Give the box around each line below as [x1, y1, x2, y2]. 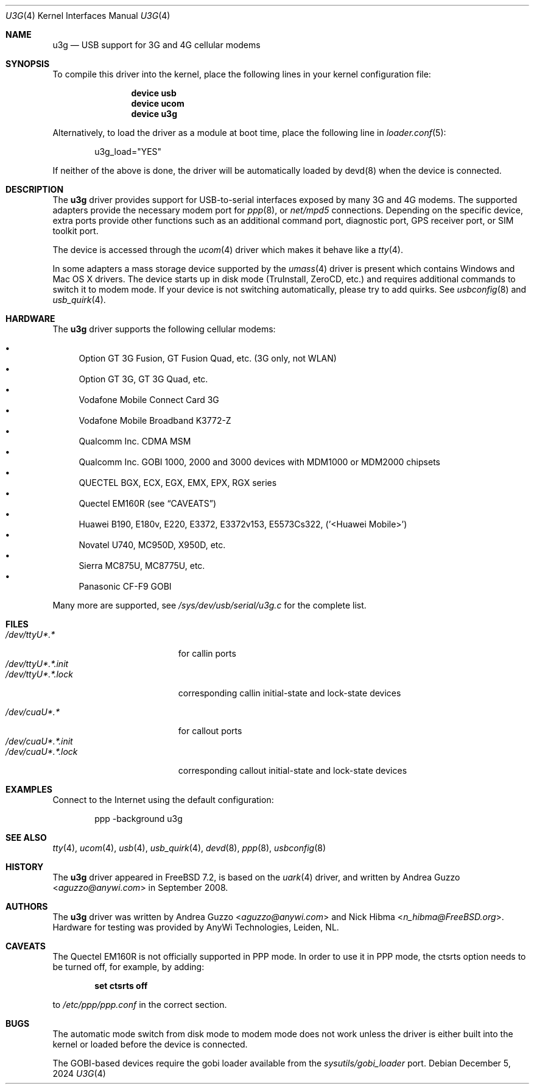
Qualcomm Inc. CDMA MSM [79, 436, 191, 446]
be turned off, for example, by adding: [52, 962, 205, 972]
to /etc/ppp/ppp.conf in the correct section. [52, 999, 227, 1010]
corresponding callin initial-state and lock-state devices [178, 688, 401, 698]
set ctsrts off [94, 980, 148, 991]
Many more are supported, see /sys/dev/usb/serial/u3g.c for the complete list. [52, 600, 367, 610]
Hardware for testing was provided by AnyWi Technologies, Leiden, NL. [52, 922, 339, 932]
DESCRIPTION [5, 184, 64, 195]
